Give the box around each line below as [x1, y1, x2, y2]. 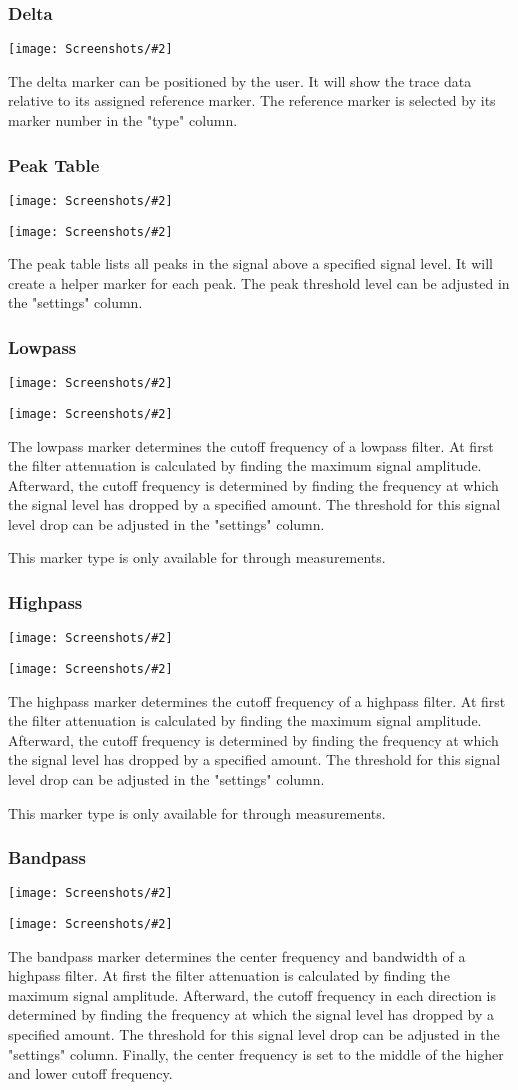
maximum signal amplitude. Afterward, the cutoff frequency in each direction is [8, 984, 496, 1005]
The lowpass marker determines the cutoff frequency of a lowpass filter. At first [8, 435, 494, 456]
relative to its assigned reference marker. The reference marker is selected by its [8, 90, 496, 111]
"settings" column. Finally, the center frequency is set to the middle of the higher [8, 1043, 504, 1064]
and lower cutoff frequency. [8, 1063, 173, 1084]
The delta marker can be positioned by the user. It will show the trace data [8, 70, 472, 91]
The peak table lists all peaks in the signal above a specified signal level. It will [8, 253, 493, 274]
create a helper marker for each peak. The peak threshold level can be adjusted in [8, 272, 510, 293]
